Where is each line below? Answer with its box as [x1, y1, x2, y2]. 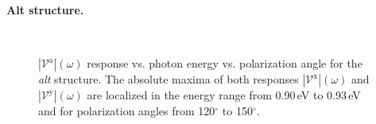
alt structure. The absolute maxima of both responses [38, 71, 299, 87]
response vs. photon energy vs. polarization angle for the [87, 55, 362, 72]
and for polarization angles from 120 [38, 103, 215, 119]
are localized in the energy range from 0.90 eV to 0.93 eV [87, 87, 361, 103]
